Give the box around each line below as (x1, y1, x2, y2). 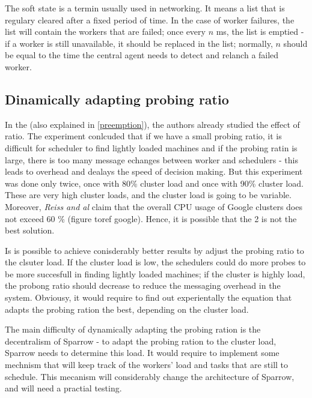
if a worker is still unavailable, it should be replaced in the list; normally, (5, 37, 273, 49)
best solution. (5, 224, 55, 237)
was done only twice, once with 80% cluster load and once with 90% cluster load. (5, 176, 304, 189)
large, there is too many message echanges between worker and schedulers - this (5, 153, 298, 166)
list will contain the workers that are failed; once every (5, 25, 206, 38)
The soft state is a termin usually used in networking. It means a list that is (5, 2, 285, 14)
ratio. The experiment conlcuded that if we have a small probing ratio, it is (5, 130, 282, 142)
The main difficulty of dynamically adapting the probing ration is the (5, 323, 261, 336)
